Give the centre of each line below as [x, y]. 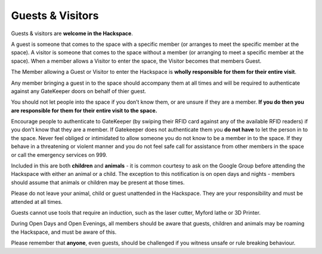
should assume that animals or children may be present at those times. [98, 182]
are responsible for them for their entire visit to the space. [84, 110]
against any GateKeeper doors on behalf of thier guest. [78, 91]
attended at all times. [37, 202]
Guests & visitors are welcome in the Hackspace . [72, 33]
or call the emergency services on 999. [59, 154]
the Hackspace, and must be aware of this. [64, 232]
